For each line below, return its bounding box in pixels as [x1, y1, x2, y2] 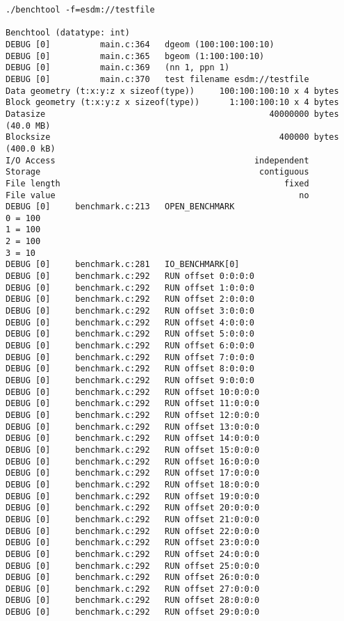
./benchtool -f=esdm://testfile [6, 5, 155, 15]
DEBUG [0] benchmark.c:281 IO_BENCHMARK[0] [6, 259, 240, 270]
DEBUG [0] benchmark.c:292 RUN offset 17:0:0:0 [6, 468, 260, 478]
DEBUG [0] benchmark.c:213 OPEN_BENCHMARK [6, 202, 235, 212]
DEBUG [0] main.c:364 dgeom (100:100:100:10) [6, 39, 275, 49]
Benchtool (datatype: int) [6, 28, 130, 38]
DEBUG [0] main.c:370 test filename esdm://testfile [6, 74, 309, 84]
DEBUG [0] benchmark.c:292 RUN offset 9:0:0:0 [6, 376, 254, 385]
